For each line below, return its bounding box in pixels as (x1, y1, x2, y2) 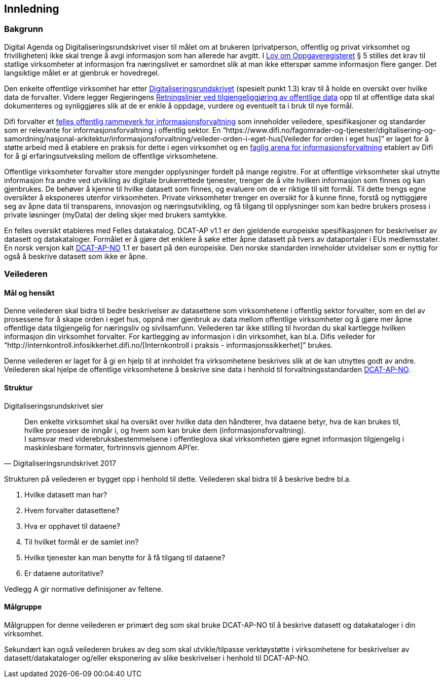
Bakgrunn (4, 24, 43, 34)
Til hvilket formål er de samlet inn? (24, 537, 139, 546)
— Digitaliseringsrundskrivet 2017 (4, 458, 116, 468)
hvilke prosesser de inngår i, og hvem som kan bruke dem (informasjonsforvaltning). (24, 425, 306, 435)
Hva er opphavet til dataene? (24, 521, 121, 530)
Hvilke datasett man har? (24, 490, 107, 499)
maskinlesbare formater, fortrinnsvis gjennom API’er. (24, 443, 199, 452)
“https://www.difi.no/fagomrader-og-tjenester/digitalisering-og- (223, 125, 436, 134)
